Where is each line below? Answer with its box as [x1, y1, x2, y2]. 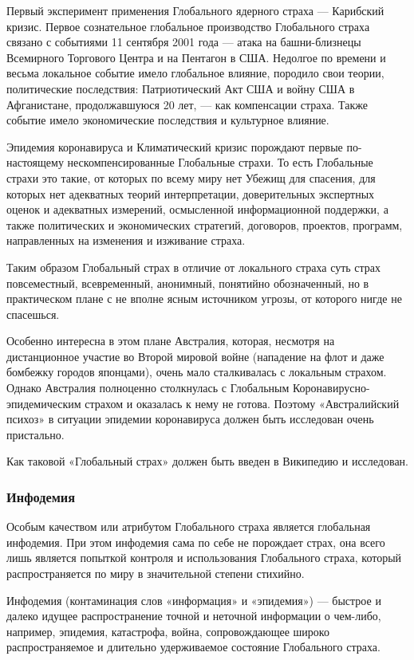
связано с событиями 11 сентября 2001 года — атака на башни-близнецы [6, 33, 361, 50]
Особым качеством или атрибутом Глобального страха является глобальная [6, 518, 371, 535]
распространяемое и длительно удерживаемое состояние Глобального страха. [6, 638, 380, 655]
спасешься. [6, 305, 60, 322]
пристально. [6, 426, 65, 442]
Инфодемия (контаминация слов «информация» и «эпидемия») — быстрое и [6, 591, 381, 608]
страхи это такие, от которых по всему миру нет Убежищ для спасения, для [6, 169, 376, 186]
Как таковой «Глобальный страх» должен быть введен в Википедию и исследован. [6, 453, 408, 469]
